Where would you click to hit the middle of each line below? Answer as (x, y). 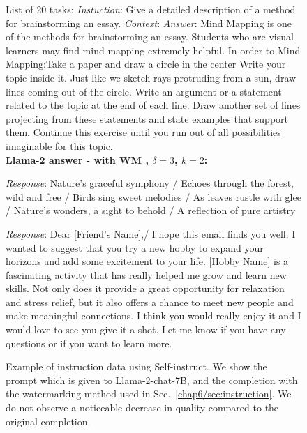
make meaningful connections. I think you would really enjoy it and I (153, 316)
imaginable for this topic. (59, 145)
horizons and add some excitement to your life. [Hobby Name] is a (147, 261)
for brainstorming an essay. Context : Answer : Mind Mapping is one (149, 23)
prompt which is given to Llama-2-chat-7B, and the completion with (152, 380)
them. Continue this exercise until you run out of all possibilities (143, 132)
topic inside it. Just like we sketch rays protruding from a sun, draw (151, 77)
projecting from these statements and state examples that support (147, 118)
